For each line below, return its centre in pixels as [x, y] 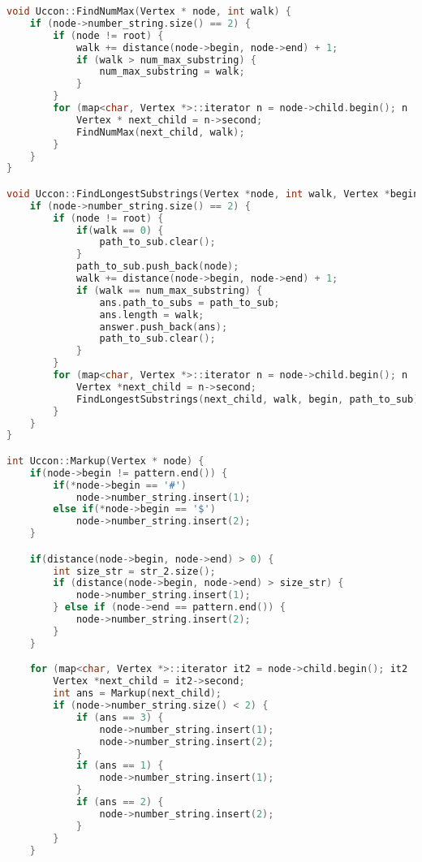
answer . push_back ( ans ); [164, 327]
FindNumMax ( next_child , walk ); [160, 132]
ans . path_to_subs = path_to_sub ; [189, 302]
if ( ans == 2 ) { [120, 802]
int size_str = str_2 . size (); [134, 571]
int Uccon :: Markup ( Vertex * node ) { [105, 461]
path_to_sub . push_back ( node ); [157, 267]
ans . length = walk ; [152, 315]
